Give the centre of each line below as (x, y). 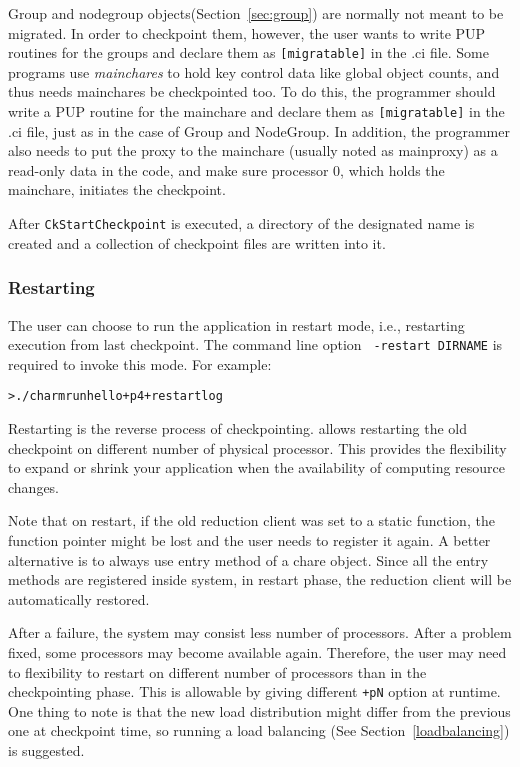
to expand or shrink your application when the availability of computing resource (257, 467)
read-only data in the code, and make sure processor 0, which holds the (226, 169)
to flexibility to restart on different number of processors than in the (217, 671)
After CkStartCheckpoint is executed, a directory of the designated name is (241, 223)
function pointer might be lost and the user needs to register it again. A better (249, 540)
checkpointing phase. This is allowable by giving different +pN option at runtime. (254, 691)
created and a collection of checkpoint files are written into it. (197, 242)
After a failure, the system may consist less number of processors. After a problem (260, 632)
